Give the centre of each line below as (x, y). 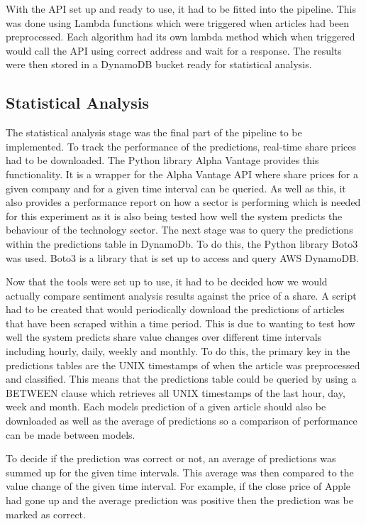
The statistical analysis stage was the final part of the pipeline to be (154, 132)
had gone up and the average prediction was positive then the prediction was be (179, 500)
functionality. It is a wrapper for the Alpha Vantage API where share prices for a (182, 174)
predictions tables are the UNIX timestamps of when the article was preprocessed (183, 365)
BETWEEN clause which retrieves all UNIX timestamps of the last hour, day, (176, 392)
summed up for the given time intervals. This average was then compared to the (180, 472)
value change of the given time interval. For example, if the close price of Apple (178, 486)
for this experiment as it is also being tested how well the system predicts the (174, 215)
